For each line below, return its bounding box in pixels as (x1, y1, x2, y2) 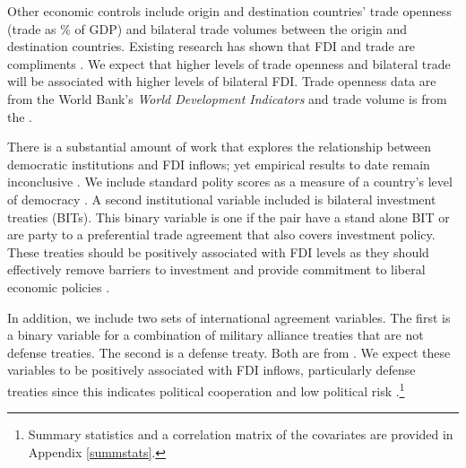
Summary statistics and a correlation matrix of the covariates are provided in (28, 425, 453, 444)
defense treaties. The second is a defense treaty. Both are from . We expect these (7, 342, 451, 361)
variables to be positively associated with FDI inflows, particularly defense (7, 360, 416, 379)
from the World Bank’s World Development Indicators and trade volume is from (7, 89, 447, 108)
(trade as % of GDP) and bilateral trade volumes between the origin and (7, 19, 408, 38)
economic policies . (7, 277, 110, 296)
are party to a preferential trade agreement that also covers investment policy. (7, 225, 436, 244)
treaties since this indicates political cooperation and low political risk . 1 (7, 378, 405, 400)
